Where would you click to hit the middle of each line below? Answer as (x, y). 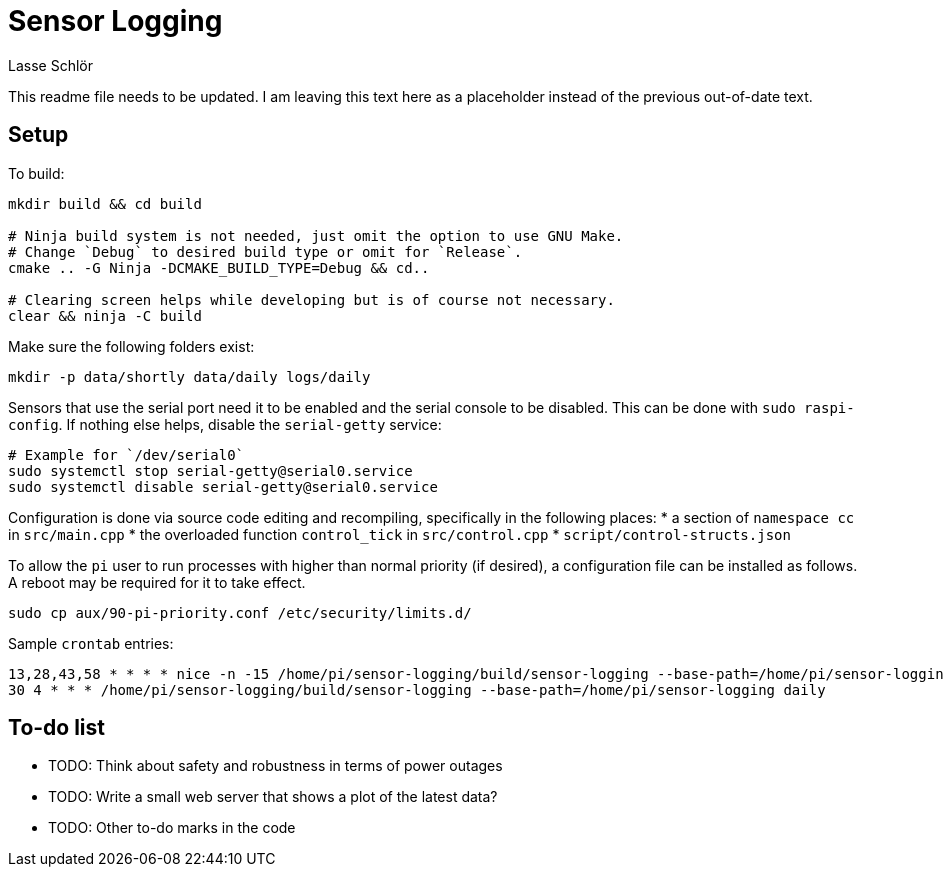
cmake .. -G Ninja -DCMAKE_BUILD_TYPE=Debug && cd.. (219, 267)
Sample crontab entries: (91, 643)
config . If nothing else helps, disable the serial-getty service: (225, 424)
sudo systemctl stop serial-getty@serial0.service (210, 470)
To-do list (57, 728)
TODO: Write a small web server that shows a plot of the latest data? (273, 797)
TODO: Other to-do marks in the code (172, 828)
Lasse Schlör (50, 65)
